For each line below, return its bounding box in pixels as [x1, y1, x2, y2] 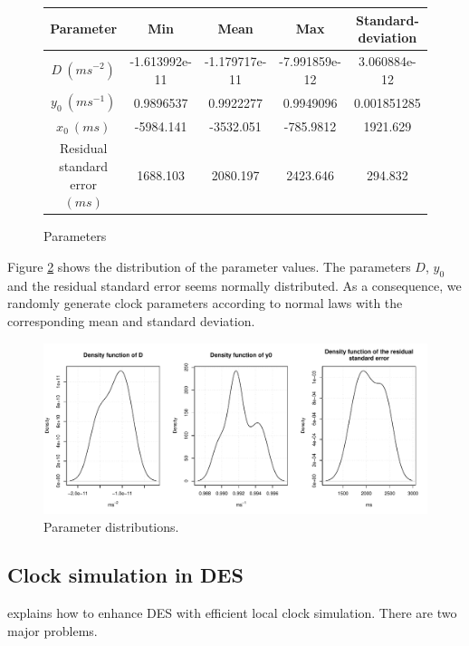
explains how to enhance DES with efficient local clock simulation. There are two [7, 603, 457, 622]
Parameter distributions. [43, 516, 179, 535]
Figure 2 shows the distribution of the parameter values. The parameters [7, 256, 411, 275]
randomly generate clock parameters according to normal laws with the [7, 294, 403, 313]
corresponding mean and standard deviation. [7, 311, 255, 330]
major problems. [7, 621, 98, 640]
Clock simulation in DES [7, 561, 244, 589]
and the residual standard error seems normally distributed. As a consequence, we [7, 275, 462, 294]
